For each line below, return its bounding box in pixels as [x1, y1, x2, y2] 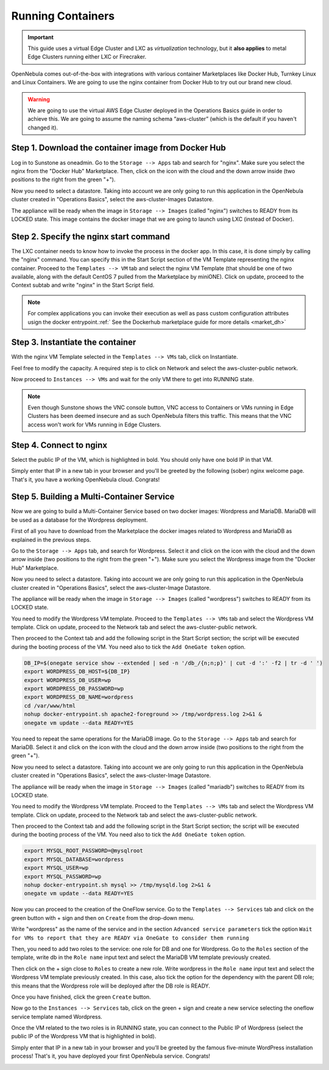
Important [27, 34, 54, 41]
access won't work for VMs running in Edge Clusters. [27, 421, 161, 428]
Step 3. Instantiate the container [11, 337, 136, 348]
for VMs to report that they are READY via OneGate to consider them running [11, 934, 249, 941]
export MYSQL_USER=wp [24, 864, 89, 872]
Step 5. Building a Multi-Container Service [11, 492, 175, 502]
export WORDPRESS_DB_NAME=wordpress [24, 694, 134, 701]
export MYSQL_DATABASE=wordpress [24, 856, 124, 863]
